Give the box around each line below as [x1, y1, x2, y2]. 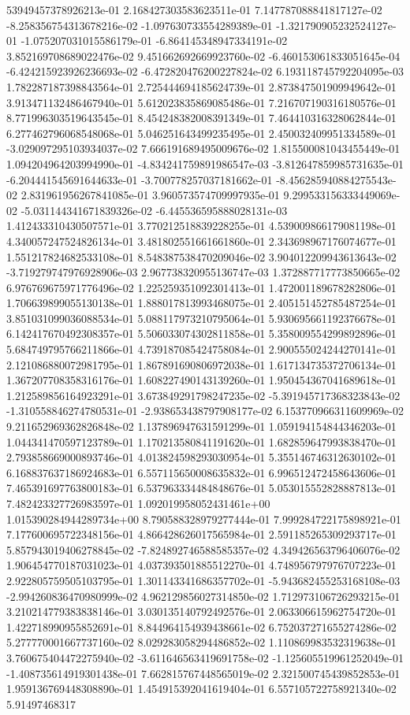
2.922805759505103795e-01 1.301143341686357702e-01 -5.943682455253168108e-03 [6, 572, 401, 588]
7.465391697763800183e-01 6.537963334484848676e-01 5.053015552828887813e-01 [6, 480, 397, 496]
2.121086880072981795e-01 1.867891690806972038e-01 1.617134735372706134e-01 [6, 356, 397, 372]
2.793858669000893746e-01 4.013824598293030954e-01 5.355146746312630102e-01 [6, 449, 397, 465]
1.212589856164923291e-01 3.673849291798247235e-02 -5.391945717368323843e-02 [6, 387, 401, 403]
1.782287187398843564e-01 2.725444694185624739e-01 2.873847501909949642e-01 [6, 78, 397, 94]
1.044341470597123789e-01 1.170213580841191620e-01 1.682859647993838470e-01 [6, 433, 397, 450]
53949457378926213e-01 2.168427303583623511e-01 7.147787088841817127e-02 [6, 2, 382, 17]
